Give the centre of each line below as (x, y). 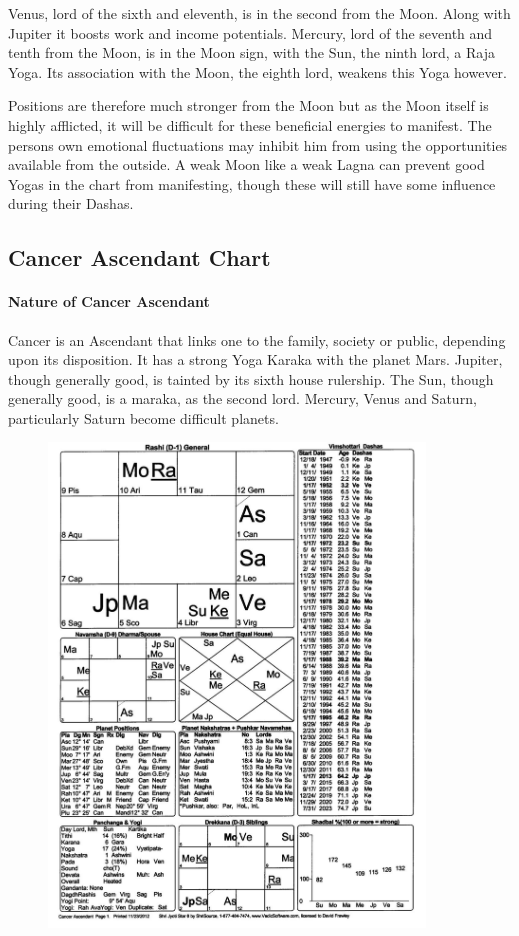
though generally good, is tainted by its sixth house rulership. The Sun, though (251, 378)
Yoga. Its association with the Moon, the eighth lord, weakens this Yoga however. (257, 71)
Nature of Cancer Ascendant (109, 301)
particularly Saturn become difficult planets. (143, 417)
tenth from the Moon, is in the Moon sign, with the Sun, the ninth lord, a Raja (251, 52)
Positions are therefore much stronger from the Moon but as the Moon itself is (248, 105)
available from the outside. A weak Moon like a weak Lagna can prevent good (246, 164)
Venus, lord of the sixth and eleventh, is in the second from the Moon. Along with (259, 13)
